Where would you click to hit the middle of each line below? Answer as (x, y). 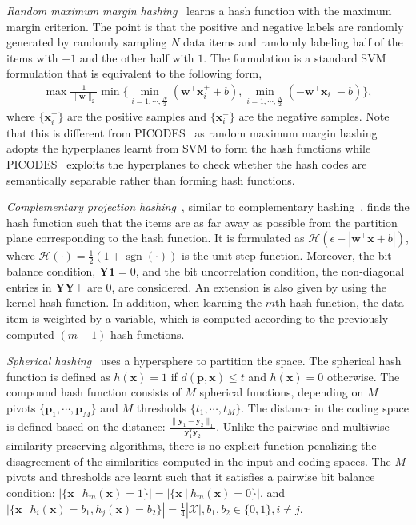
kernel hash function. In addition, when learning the (134, 302)
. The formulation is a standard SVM (295, 57)
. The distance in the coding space (325, 408)
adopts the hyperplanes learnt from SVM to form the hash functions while (189, 148)
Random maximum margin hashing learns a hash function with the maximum (199, 10)
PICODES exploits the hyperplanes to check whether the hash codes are (187, 164)
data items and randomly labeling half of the (293, 42)
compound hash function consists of (94, 392)
